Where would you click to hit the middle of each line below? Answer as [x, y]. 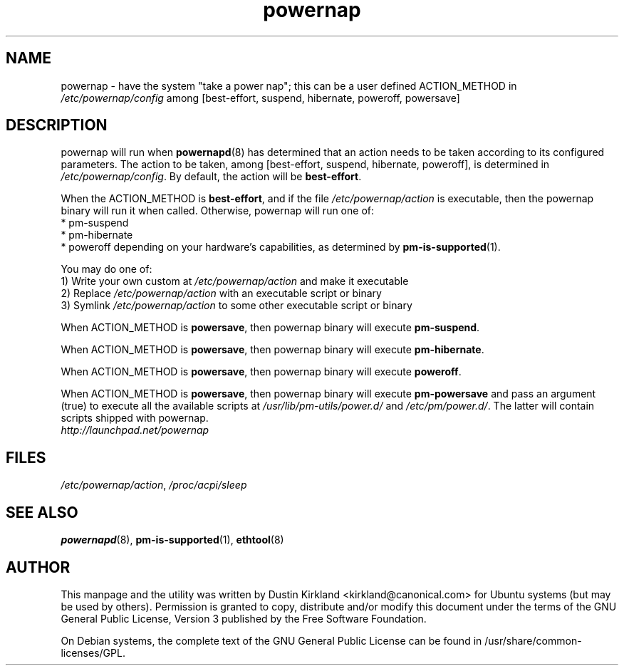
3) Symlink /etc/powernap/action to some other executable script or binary [236, 306]
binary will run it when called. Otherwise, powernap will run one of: [217, 211]
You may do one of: [106, 269]
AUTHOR [38, 567]
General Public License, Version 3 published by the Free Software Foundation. [244, 618]
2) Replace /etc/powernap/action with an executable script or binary [221, 293]
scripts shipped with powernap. [135, 418]
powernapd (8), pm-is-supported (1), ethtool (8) [172, 540]
